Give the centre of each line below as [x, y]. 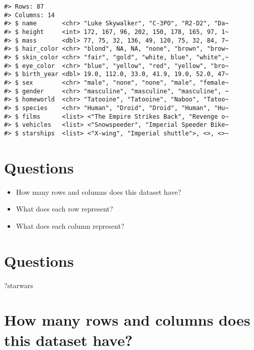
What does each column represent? [70, 225]
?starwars [19, 285]
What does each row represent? [65, 209]
